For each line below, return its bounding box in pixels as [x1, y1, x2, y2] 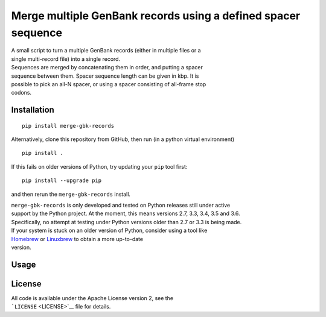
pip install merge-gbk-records [22, 122, 115, 129]
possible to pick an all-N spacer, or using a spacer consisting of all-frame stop [11, 80, 206, 87]
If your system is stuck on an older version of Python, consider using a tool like [11, 227, 208, 234]
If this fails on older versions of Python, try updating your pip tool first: [11, 163, 188, 170]
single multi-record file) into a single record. [11, 55, 121, 63]
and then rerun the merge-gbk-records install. [11, 190, 131, 198]
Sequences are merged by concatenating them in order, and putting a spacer [11, 64, 203, 71]
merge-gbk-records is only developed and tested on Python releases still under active [11, 202, 231, 209]
